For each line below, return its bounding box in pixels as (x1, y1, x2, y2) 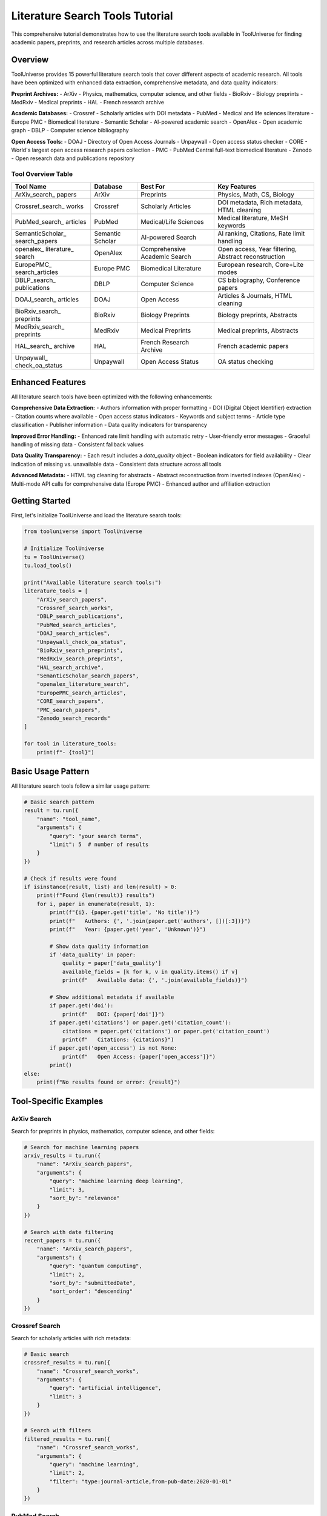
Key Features (217, 182, 257, 190)
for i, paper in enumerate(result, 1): (36, 901, 156, 907)
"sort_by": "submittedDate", (49, 1280, 136, 1286)
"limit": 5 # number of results (49, 841, 149, 848)
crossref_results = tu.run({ (24, 1359, 111, 1366)
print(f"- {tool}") (36, 749, 95, 756)
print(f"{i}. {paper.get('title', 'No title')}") (49, 909, 200, 916)
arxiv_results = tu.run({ (24, 1152, 101, 1159)
